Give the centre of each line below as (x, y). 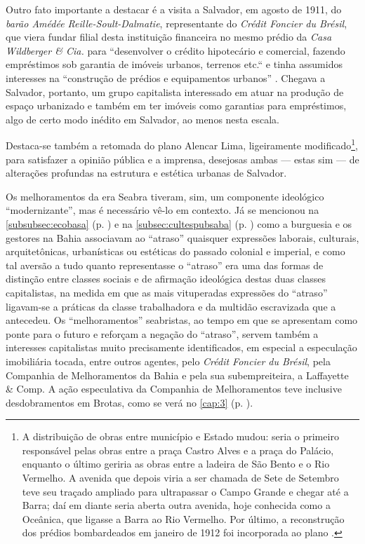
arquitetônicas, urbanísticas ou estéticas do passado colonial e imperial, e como (175, 251)
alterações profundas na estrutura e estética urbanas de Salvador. (146, 173)
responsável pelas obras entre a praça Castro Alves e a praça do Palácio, (178, 450)
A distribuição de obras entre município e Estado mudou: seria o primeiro (180, 436)
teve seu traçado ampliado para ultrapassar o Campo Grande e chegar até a (185, 491)
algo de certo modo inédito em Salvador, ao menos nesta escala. (142, 119)
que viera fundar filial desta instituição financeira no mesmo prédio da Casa (169, 37)
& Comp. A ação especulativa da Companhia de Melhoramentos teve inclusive (174, 389)
